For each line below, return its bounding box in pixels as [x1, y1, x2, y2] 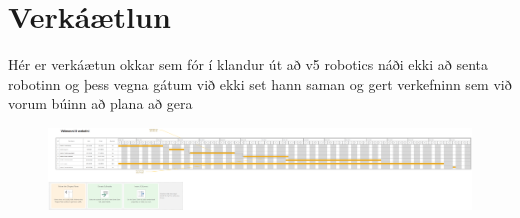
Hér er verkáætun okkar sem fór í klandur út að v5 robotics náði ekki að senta [8, 54, 489, 75]
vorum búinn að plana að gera [8, 93, 193, 114]
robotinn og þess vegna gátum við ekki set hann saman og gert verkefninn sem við [8, 73, 512, 94]
